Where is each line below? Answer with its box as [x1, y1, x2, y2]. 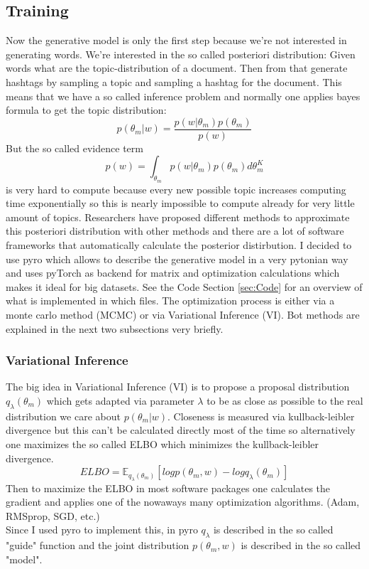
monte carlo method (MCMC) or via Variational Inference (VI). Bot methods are [6, 307, 360, 321]
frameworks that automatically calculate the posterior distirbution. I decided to [6, 238, 352, 252]
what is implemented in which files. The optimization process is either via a [6, 293, 335, 308]
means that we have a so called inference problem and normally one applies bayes [6, 88, 360, 103]
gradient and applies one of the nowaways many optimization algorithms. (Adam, [6, 494, 360, 509]
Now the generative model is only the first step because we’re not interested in [6, 33, 347, 48]
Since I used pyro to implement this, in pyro [6, 522, 198, 537]
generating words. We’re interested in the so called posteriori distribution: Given [6, 46, 356, 61]
